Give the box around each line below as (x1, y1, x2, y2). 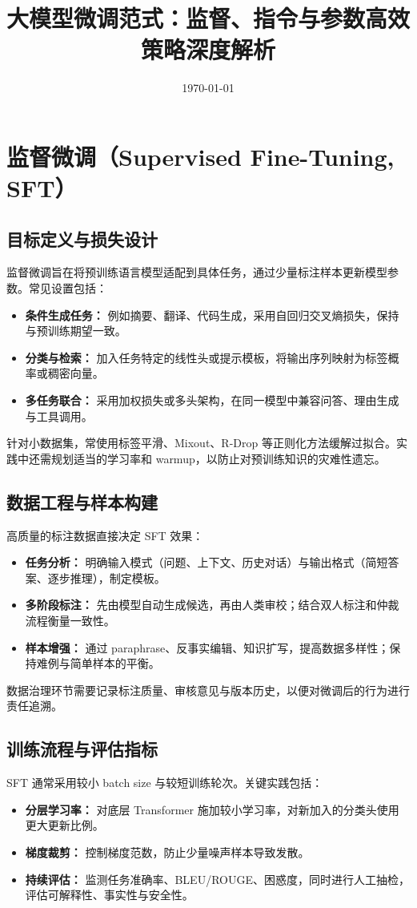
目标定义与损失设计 (6, 226, 158, 251)
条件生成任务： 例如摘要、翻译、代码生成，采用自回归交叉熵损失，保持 (25, 306, 399, 323)
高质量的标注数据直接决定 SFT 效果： (6, 527, 204, 543)
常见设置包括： (28, 280, 107, 297)
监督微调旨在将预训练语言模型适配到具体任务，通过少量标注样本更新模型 (6, 264, 387, 280)
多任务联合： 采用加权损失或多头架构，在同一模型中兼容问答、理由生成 (25, 392, 399, 409)
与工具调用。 (25, 407, 93, 424)
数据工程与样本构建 (6, 489, 158, 514)
